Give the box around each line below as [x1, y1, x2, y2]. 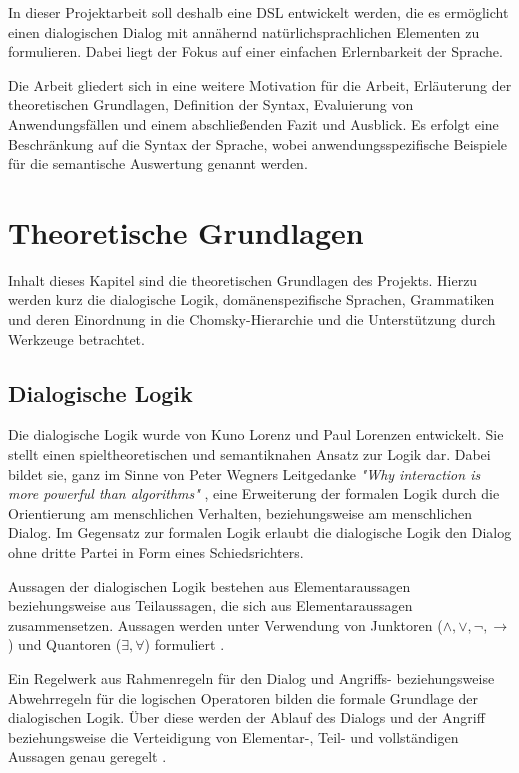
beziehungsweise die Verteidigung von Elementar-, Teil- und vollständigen [8, 726, 459, 747]
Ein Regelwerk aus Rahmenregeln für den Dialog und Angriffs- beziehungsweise [8, 667, 495, 688]
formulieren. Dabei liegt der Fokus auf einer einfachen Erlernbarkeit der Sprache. [8, 41, 503, 62]
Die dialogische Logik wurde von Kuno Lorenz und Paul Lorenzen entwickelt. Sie [8, 424, 504, 445]
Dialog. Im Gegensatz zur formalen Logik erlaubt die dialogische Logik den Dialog [8, 522, 512, 543]
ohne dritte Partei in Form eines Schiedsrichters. [8, 542, 304, 563]
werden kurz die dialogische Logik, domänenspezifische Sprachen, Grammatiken [8, 289, 495, 310]
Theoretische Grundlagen [8, 211, 364, 252]
